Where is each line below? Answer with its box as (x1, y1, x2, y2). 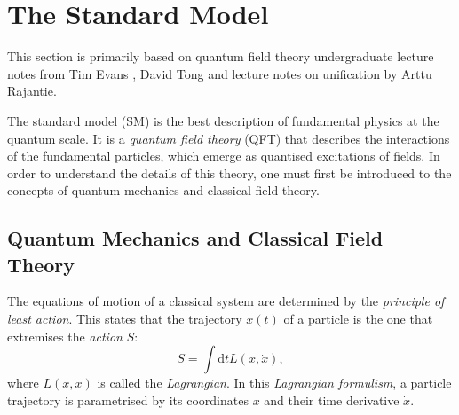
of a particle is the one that (283, 309, 433, 328)
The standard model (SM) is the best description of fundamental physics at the (7, 111, 439, 129)
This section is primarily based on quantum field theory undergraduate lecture (7, 47, 434, 66)
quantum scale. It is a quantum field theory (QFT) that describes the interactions (7, 129, 450, 147)
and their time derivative (264, 390, 400, 409)
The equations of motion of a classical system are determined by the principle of (7, 292, 445, 310)
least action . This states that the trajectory (7, 309, 242, 328)
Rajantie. (7, 82, 57, 100)
